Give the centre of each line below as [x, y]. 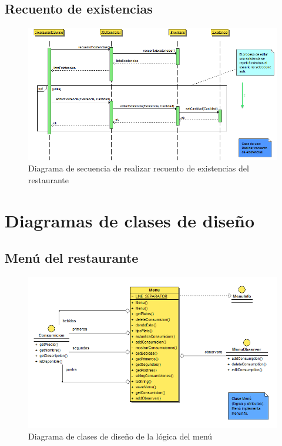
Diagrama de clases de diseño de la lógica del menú [120, 436]
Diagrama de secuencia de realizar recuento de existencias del [139, 168]
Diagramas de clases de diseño [130, 220]
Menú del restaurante [72, 258]
